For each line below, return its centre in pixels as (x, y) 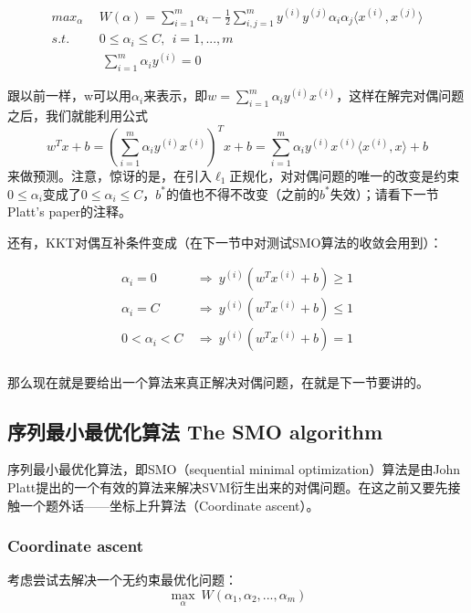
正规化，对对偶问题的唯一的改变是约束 (345, 176)
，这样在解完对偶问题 (400, 95)
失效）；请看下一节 (384, 193)
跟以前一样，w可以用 (70, 95)
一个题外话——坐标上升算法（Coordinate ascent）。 (169, 505)
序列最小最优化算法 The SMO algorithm (195, 431)
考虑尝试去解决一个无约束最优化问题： (122, 580)
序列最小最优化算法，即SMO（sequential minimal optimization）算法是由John (234, 469)
